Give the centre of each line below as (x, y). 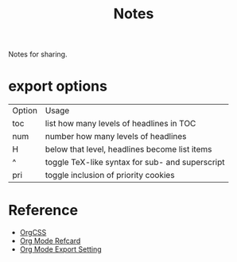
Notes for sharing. (38, 54)
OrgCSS (33, 233)
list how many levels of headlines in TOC (120, 124)
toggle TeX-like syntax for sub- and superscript (135, 162)
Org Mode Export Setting (60, 249)
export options (58, 86)
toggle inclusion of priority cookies (110, 175)
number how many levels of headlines (116, 137)
